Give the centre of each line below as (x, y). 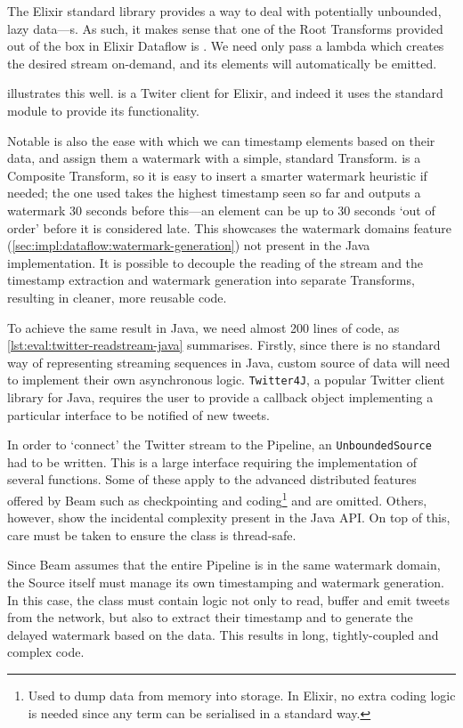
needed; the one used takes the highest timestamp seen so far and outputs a (214, 193)
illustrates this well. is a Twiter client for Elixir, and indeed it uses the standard (225, 93)
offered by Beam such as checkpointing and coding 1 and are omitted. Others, (217, 498)
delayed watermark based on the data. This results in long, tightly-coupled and (223, 634)
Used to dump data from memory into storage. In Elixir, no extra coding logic (242, 695)
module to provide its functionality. (103, 110)
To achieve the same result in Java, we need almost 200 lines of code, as (203, 327)
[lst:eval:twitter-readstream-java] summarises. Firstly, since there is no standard (224, 345)
